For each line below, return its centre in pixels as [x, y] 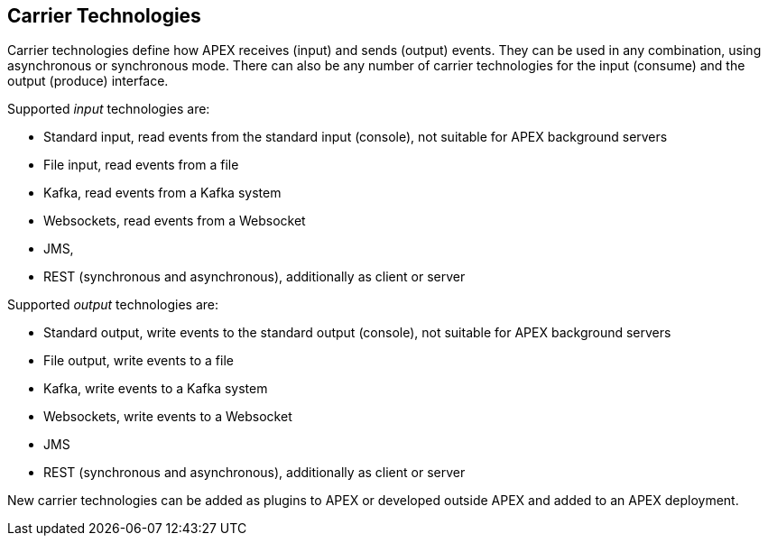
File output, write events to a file [139, 361]
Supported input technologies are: [109, 109]
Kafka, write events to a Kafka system [156, 389]
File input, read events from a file [141, 165]
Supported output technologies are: [113, 305]
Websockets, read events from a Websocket [175, 221]
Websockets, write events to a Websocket [168, 417]
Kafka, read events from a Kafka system [162, 193]
